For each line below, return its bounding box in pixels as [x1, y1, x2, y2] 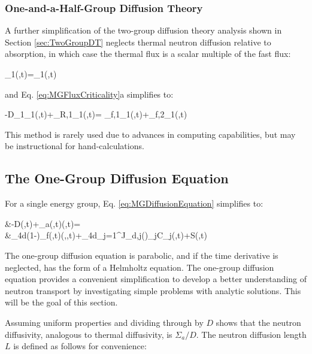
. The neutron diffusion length [196, 328, 307, 340]
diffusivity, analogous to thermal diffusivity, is [5, 328, 172, 340]
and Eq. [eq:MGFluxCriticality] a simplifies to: [5, 87, 174, 100]
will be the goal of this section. [5, 296, 118, 308]
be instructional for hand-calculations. [5, 140, 144, 152]
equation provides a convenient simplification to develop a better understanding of [5, 273, 307, 285]
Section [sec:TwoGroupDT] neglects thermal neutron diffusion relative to [5, 35, 271, 48]
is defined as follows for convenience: [13, 340, 147, 352]
